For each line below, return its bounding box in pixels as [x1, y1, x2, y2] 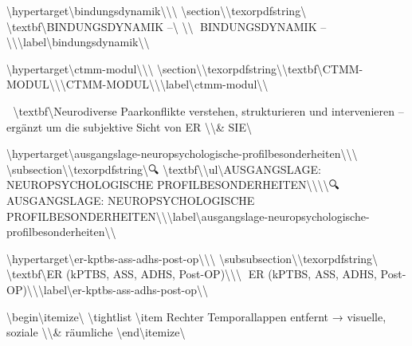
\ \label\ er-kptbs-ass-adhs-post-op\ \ [32, 281, 209, 297]
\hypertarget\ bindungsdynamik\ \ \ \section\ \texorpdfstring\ [6, 2, 307, 18]
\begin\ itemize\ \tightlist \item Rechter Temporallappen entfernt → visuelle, [6, 308, 386, 324]
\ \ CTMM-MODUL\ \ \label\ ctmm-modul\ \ [54, 76, 269, 92]
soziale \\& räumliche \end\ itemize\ [6, 324, 186, 340]
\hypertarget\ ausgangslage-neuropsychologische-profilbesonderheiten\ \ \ [6, 145, 358, 162]
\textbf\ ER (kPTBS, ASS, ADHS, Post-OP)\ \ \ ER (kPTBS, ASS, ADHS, [6, 265, 377, 282]
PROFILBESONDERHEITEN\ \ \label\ [6, 207, 202, 224]
